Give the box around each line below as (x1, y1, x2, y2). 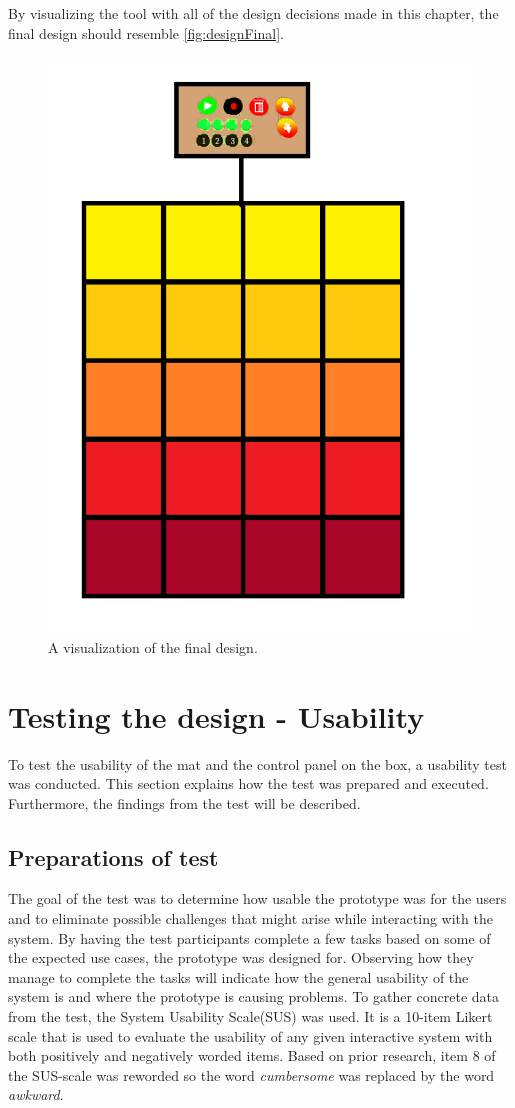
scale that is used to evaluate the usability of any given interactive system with (8, 1025, 493, 1046)
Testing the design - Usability (8, 695, 425, 736)
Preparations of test (8, 841, 219, 872)
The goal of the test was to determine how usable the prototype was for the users (8, 888, 507, 909)
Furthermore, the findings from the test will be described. (8, 792, 361, 813)
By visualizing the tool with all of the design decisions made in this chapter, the (8, 3, 499, 23)
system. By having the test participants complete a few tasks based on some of (8, 927, 491, 948)
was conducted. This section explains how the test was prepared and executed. (8, 773, 489, 794)
